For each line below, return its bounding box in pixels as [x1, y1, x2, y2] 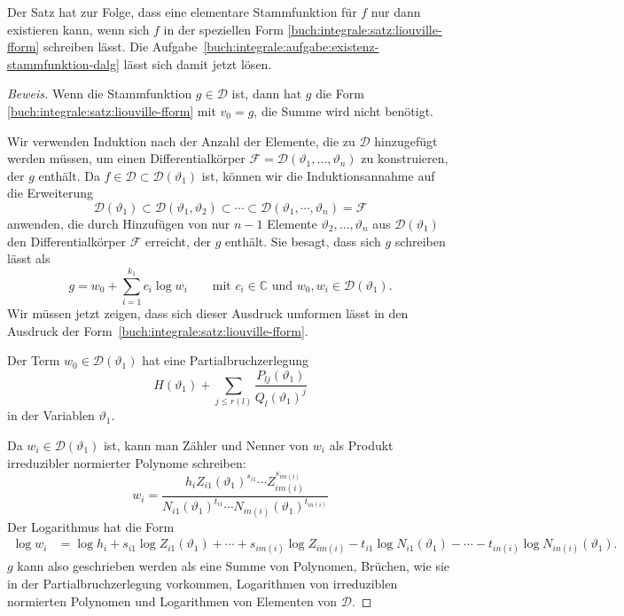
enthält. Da [38, 166, 100, 184]
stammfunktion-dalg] [7, 54, 120, 73]
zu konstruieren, [361, 149, 448, 168]
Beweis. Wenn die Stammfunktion [7, 84, 192, 103]
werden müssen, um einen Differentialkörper [7, 149, 246, 168]
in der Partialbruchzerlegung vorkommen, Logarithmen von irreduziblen [7, 573, 398, 592]
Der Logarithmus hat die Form [7, 517, 175, 535]
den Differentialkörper [7, 231, 127, 250]
